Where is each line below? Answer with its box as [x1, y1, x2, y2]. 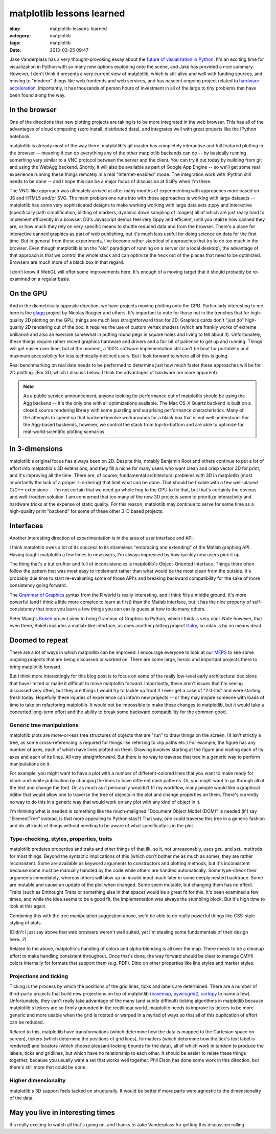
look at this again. [9, 903, 47, 910]
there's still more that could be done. [9, 1064, 87, 1071]
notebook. [9, 133, 31, 139]
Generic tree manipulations [9, 721, 79, 729]
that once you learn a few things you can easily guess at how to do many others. [36, 606, 206, 612]
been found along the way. [9, 92, 66, 98]
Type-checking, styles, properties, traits [9, 835, 112, 842]
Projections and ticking [9, 972, 68, 980]
